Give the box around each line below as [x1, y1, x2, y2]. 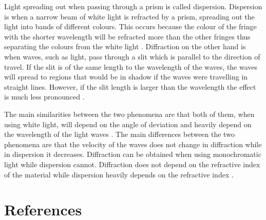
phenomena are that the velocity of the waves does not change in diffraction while [4, 138, 262, 149]
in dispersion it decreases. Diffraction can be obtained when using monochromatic [4, 149, 261, 159]
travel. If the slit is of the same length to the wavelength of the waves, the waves [4, 61, 258, 72]
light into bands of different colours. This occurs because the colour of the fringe [4, 21, 257, 32]
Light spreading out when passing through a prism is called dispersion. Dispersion [4, 1, 262, 11]
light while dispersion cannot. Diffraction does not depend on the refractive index [4, 158, 260, 169]
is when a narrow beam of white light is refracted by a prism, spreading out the [4, 11, 255, 22]
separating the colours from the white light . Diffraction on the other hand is [4, 41, 246, 52]
